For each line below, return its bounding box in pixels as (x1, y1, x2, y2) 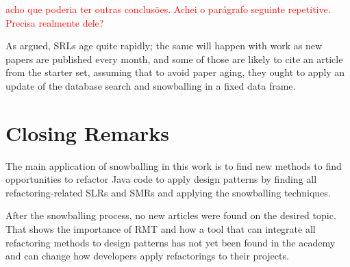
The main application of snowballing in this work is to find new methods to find (5, 158, 342, 173)
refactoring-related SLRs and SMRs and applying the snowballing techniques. (5, 185, 331, 199)
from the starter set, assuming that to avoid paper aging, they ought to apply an (5, 65, 345, 79)
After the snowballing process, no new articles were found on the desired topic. (5, 208, 336, 222)
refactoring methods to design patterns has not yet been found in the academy (5, 235, 336, 249)
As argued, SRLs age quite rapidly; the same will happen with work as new (5, 38, 323, 53)
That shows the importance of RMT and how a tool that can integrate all (5, 222, 316, 236)
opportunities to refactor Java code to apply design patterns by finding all (5, 172, 317, 186)
